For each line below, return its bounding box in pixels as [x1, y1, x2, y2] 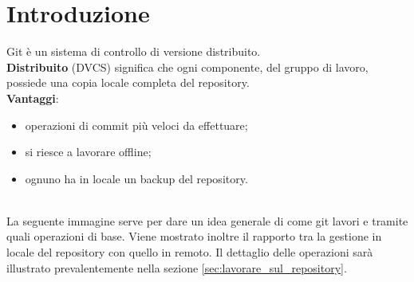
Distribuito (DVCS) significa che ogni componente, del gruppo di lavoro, [6, 58, 369, 75]
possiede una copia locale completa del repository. [6, 74, 250, 91]
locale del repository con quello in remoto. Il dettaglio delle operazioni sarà [6, 244, 373, 260]
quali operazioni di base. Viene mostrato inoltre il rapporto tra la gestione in [6, 228, 382, 245]
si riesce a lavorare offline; [25, 143, 152, 160]
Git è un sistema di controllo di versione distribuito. [6, 43, 261, 60]
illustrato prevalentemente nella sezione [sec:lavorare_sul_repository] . [6, 259, 347, 276]
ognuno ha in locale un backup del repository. [25, 170, 248, 186]
